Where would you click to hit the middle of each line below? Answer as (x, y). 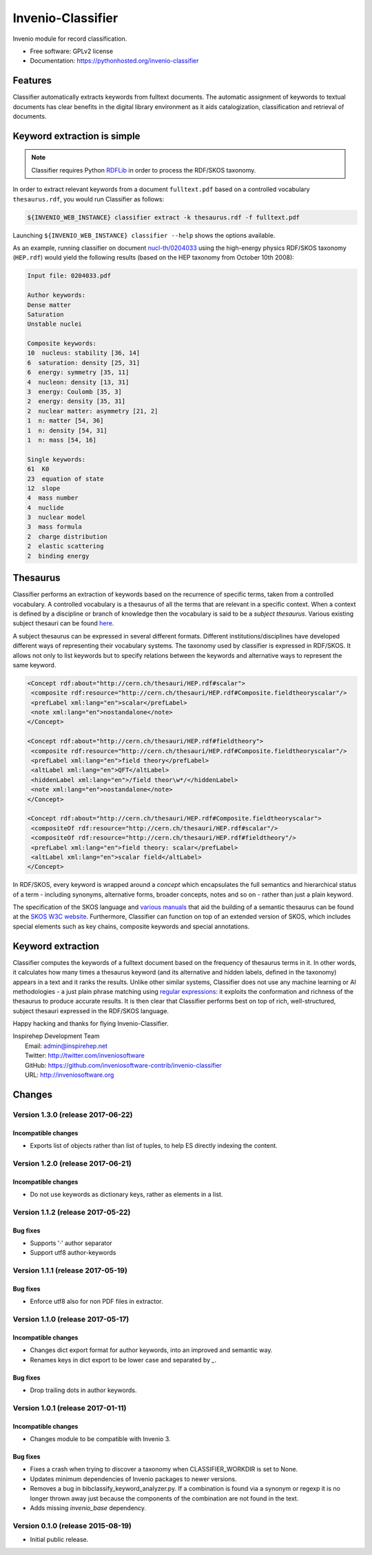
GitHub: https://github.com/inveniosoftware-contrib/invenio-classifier (123, 1065)
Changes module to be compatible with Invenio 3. (101, 1438)
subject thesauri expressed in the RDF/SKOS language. (91, 1010)
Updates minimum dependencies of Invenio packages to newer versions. (133, 1479)
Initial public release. (59, 1540)
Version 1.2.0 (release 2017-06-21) (72, 1163)
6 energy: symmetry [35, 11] (78, 372)
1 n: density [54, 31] (68, 430)
